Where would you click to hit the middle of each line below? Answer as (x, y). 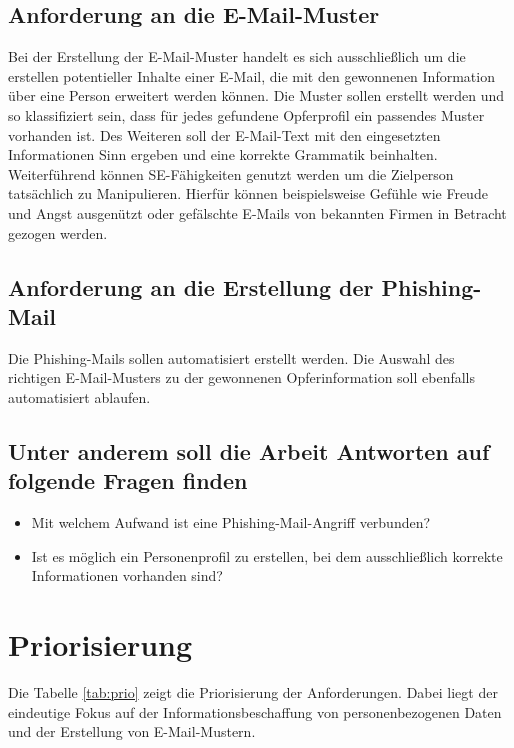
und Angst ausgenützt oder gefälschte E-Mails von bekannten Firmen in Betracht (257, 212)
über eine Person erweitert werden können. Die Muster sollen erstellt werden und (256, 95)
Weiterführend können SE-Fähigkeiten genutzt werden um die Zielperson (231, 173)
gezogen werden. (58, 232)
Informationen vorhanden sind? (127, 575)
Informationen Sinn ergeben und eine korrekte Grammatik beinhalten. (223, 154)
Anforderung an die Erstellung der (191, 286)
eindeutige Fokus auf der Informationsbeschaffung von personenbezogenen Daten (255, 711)
